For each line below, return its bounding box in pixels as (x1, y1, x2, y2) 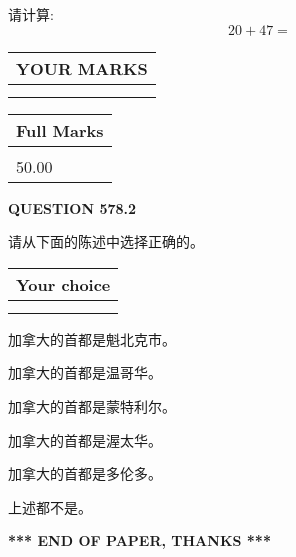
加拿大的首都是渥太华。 (8, 429, 162, 450)
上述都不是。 (8, 496, 92, 517)
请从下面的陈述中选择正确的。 (8, 231, 204, 252)
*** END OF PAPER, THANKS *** (8, 530, 271, 551)
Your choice (16, 272, 111, 296)
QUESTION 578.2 (8, 197, 137, 218)
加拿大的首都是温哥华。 (8, 362, 162, 383)
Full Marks (16, 118, 104, 142)
